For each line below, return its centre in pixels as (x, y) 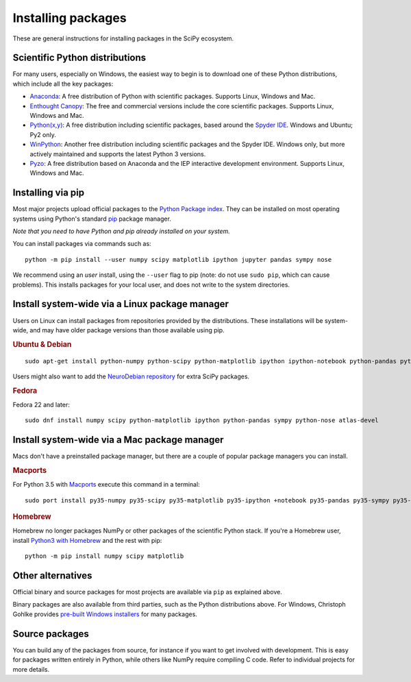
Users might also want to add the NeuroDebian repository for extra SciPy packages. (131, 376)
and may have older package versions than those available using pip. (127, 330)
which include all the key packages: (63, 84)
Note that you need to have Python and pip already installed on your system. (122, 231)
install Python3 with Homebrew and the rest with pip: (87, 540)
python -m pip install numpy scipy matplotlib (104, 556)
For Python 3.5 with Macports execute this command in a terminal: (106, 485)
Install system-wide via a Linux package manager (121, 304)
